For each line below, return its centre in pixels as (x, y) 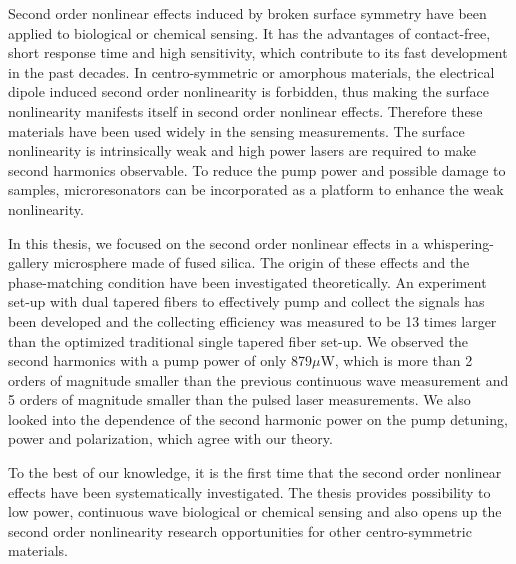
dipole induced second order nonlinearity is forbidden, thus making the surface (248, 91)
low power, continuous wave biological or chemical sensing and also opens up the (255, 511)
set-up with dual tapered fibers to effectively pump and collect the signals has (246, 301)
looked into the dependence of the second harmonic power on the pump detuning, (258, 418)
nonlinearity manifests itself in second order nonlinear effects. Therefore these (245, 110)
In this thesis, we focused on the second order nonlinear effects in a (213, 242)
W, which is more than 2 (396, 360)
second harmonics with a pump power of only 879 (160, 360)
